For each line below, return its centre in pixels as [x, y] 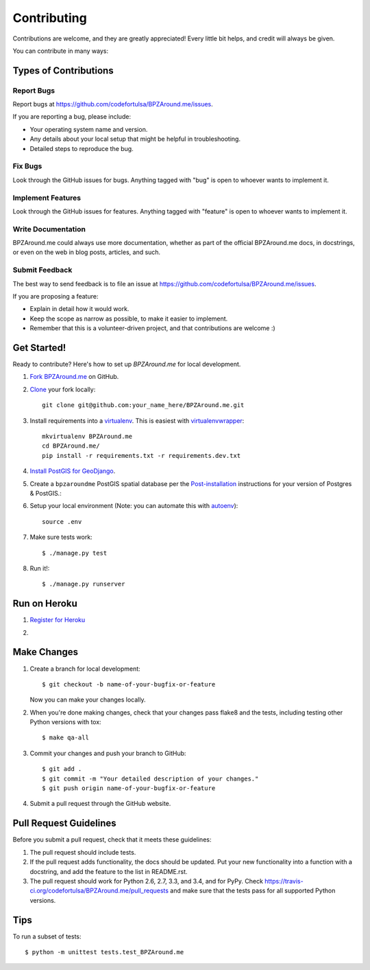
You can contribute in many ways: [61, 51]
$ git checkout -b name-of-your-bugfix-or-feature [129, 684]
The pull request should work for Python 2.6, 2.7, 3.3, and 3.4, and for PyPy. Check [147, 881]
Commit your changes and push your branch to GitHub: [108, 753]
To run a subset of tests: [47, 936]
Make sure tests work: [61, 537]
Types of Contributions [63, 70]
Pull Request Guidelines [64, 823]
